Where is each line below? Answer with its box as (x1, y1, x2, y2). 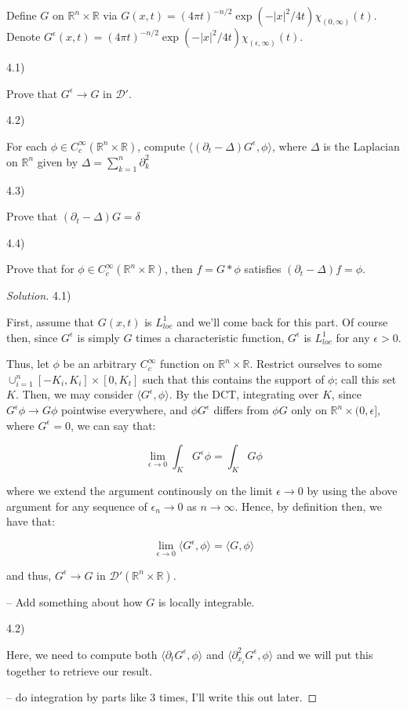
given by (37, 153, 78, 169)
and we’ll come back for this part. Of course (176, 313, 388, 330)
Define (6, 7, 37, 23)
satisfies (244, 260, 282, 277)
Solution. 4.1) (6, 287, 71, 304)
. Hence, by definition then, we (234, 497, 383, 514)
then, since (6, 329, 58, 345)
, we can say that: (70, 417, 156, 433)
